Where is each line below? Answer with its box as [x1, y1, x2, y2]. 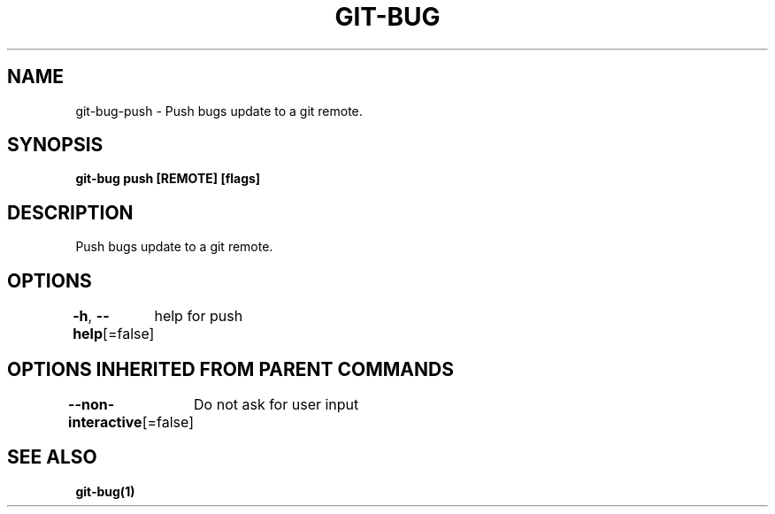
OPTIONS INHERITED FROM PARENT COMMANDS [7, 357, 454, 380]
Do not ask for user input [194, 395, 359, 413]
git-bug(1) [75, 483, 135, 499]
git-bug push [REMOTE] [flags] [75, 171, 261, 187]
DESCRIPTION [7, 201, 134, 224]
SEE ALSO [7, 446, 97, 469]
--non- [68, 395, 115, 413]
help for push [154, 307, 243, 326]
